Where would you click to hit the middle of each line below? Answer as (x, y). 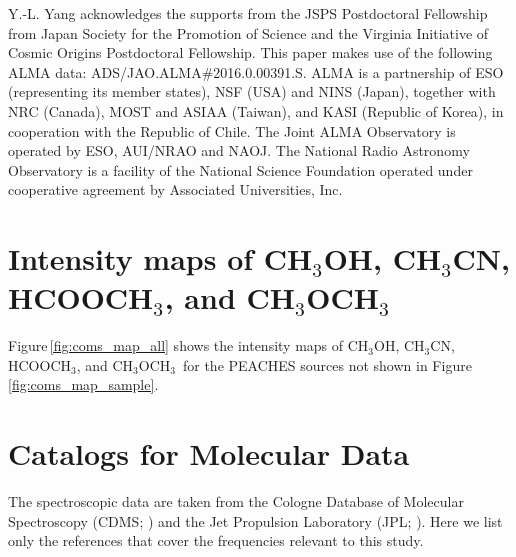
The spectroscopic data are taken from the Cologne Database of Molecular (236, 501)
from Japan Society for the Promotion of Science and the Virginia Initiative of (248, 32)
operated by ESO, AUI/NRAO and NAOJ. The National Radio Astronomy (239, 150)
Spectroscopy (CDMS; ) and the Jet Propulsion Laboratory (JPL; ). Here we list (255, 520)
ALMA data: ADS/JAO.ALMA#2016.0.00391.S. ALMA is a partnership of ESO (256, 71)
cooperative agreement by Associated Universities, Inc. (175, 189)
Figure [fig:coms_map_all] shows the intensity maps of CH (188, 345)
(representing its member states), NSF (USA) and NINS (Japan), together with (252, 91)
